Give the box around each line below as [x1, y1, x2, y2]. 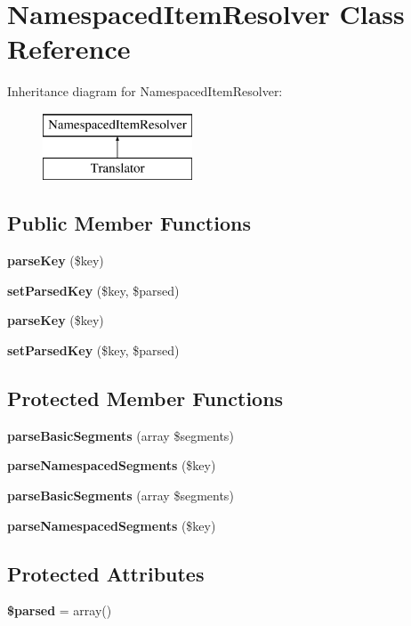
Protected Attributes [7, 559, 205, 587]
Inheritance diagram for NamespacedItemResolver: [7, 82, 283, 101]
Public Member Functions [7, 209, 251, 237]
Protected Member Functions [7, 385, 284, 412]
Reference [7, 30, 131, 67]
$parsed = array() [7, 601, 112, 620]
